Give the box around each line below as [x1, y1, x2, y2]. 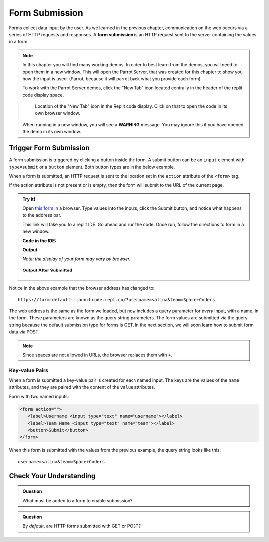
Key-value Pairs [9, 367, 48, 374]
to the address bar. [22, 212, 62, 218]
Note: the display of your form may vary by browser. [22, 256, 131, 262]
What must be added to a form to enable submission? [22, 497, 133, 503]
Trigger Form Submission [9, 144, 90, 152]
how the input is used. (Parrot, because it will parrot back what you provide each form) [22, 75, 201, 82]
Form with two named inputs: [9, 393, 69, 399]
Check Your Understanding [9, 471, 96, 480]
